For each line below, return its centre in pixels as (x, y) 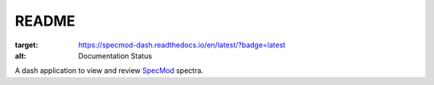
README (45, 21)
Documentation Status (115, 55)
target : (27, 45)
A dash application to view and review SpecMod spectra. (109, 71)
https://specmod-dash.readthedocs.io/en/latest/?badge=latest (182, 45)
